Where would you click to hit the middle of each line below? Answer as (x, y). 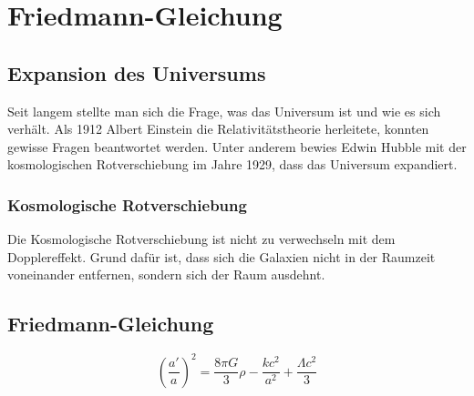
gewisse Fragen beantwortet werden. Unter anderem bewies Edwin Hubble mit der (237, 146)
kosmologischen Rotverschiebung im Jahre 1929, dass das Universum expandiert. (232, 164)
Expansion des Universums (137, 72)
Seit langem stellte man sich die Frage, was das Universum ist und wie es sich (224, 111)
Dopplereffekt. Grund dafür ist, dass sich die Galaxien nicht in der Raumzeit (222, 256)
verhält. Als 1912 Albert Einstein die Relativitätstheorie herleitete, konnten (218, 129)
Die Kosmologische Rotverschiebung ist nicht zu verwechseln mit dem (201, 239)
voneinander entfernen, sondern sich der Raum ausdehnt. (166, 274)
